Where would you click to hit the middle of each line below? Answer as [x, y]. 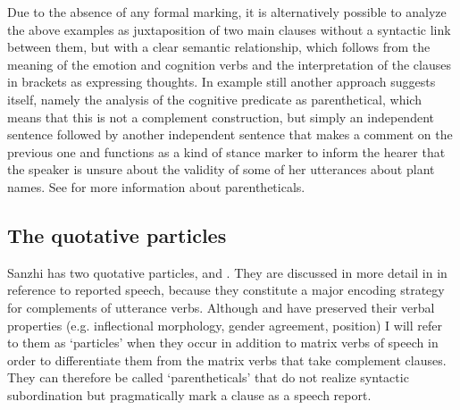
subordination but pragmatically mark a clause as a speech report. [189, 394]
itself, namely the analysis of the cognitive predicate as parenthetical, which [214, 99]
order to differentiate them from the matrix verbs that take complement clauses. [227, 360]
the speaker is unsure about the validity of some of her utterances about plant [221, 169]
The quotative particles [117, 234]
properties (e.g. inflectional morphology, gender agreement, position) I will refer [225, 325]
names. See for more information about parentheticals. [156, 186]
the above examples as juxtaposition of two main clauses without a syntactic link [229, 29]
